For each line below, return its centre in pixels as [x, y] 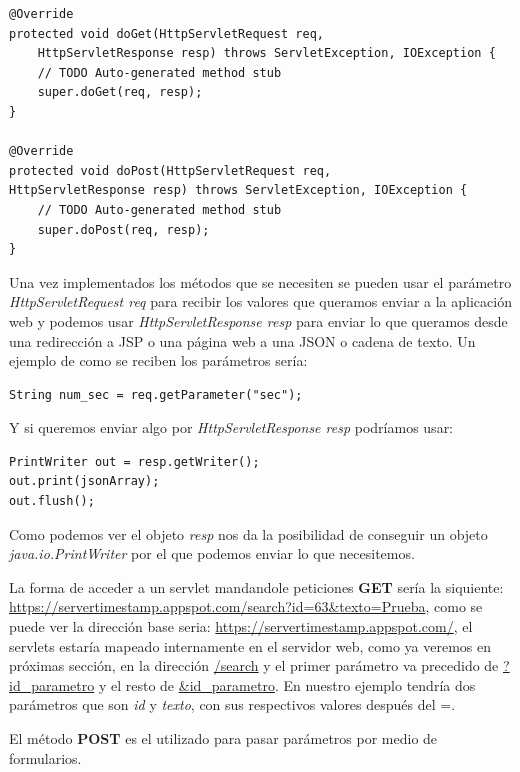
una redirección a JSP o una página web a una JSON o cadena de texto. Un [242, 340]
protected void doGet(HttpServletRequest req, [166, 33]
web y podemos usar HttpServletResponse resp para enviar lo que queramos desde [258, 320]
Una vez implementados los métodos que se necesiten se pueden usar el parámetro [260, 281]
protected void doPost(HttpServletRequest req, [170, 170]
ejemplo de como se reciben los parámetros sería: [158, 360]
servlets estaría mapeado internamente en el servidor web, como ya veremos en [250, 645]
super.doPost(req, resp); [123, 229]
